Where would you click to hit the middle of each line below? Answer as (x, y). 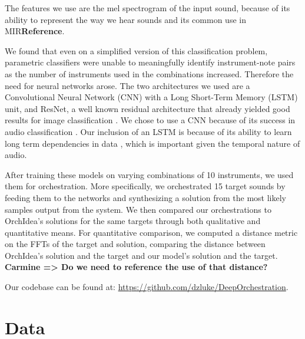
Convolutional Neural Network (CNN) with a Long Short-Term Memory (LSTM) (151, 97)
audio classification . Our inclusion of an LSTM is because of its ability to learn (148, 131)
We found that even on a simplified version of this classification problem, (136, 50)
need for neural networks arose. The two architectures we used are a (127, 85)
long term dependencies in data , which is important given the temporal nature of (152, 143)
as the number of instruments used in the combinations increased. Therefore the (149, 73)
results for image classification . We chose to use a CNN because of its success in (150, 120)
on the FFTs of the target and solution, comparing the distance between (135, 244)
